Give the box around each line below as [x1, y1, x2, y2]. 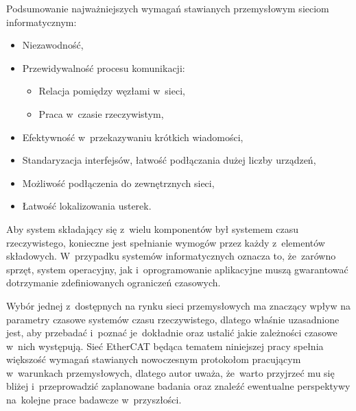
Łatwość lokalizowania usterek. [22, 199, 152, 213]
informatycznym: [6, 14, 77, 29]
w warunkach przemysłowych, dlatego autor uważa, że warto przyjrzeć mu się [6, 365, 335, 379]
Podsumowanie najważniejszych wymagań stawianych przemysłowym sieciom [6, 1, 329, 15]
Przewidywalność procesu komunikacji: [22, 60, 185, 75]
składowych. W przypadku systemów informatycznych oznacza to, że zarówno [6, 249, 336, 263]
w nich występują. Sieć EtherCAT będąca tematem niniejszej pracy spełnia [6, 338, 324, 353]
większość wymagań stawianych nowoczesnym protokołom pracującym [6, 352, 301, 366]
